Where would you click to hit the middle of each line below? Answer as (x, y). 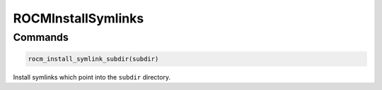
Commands (41, 37)
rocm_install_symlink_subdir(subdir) (93, 59)
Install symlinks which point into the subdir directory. (92, 77)
